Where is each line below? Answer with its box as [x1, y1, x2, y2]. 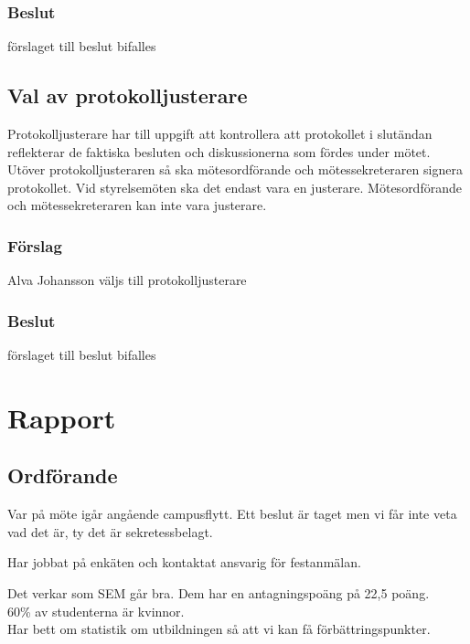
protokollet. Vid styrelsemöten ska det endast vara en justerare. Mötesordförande [7, 177, 462, 196]
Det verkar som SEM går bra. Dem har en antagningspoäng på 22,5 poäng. [7, 583, 430, 602]
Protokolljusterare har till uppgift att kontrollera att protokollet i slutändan [7, 124, 433, 143]
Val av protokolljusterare [7, 81, 248, 110]
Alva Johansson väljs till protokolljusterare [7, 270, 247, 290]
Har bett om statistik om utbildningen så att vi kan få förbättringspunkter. [7, 619, 431, 639]
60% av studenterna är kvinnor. [7, 601, 185, 620]
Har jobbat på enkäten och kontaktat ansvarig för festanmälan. [7, 553, 361, 572]
